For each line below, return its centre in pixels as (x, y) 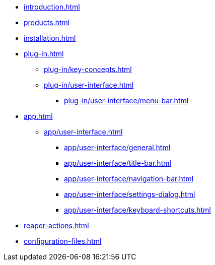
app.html (38, 116)
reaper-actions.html (56, 225)
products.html (47, 22)
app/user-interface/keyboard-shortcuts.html (137, 210)
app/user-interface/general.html (117, 147)
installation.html (50, 38)
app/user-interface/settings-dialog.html (130, 194)
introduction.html (52, 7)
